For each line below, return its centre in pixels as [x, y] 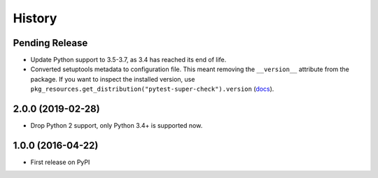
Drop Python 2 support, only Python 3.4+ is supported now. [117, 126]
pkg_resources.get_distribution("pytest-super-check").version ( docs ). [152, 89]
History [35, 18]
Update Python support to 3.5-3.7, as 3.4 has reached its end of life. [128, 60]
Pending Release [50, 43]
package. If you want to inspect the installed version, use [113, 79]
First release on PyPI [60, 162]
